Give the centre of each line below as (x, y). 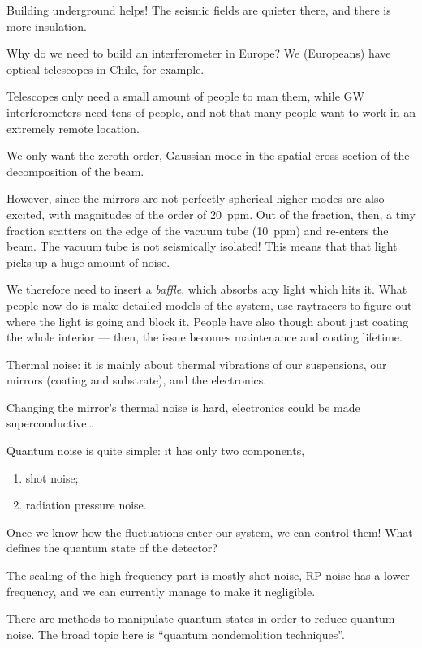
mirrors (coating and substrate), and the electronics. (137, 380)
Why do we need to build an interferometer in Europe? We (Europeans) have (199, 53)
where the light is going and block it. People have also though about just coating (208, 321)
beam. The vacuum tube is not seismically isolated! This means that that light (202, 246)
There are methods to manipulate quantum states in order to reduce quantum (201, 618)
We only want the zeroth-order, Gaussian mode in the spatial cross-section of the (208, 155)
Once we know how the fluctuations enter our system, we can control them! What (210, 532)
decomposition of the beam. (75, 171)
